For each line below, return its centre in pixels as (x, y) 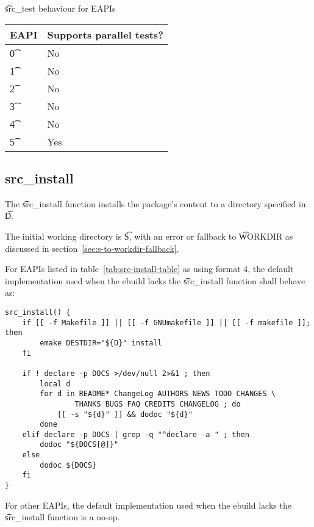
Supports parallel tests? (105, 34)
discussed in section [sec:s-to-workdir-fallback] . (92, 248)
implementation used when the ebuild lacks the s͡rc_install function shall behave (155, 280)
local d (55, 384)
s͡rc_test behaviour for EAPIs (60, 8)
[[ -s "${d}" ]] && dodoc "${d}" (125, 414)
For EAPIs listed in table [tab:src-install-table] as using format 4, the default (149, 269)
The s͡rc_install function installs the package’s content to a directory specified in (155, 203)
